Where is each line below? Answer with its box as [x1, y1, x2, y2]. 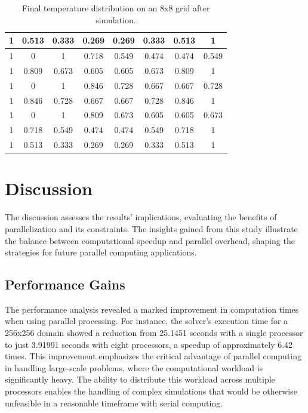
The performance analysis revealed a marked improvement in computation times [5, 303, 299, 315]
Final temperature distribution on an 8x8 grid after [21, 2, 210, 14]
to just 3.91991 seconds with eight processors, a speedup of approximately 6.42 [5, 338, 293, 350]
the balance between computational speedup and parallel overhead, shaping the [5, 234, 295, 246]
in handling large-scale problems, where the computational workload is [5, 361, 263, 374]
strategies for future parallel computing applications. [5, 246, 197, 258]
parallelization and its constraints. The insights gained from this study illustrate [5, 222, 298, 235]
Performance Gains [5, 275, 125, 294]
